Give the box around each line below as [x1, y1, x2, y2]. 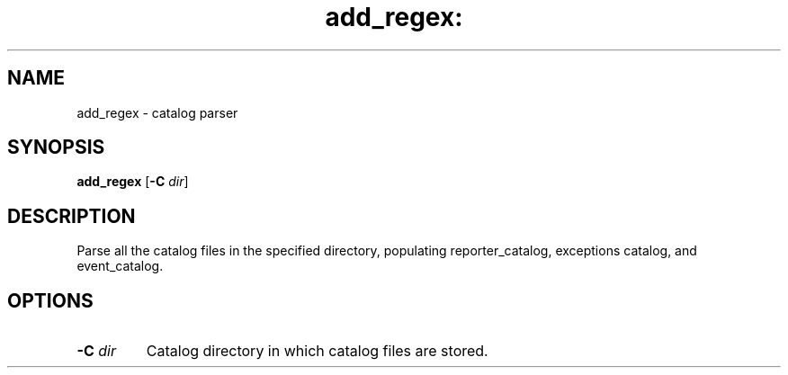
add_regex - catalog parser [76, 104, 238, 121]
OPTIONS [7, 289, 94, 312]
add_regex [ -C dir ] [76, 174, 189, 190]
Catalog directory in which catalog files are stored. [146, 342, 488, 361]
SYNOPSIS [7, 136, 105, 159]
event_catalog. [76, 258, 164, 274]
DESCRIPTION [7, 204, 136, 228]
